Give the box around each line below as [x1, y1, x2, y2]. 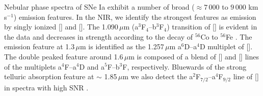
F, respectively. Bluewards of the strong [122, 61, 247, 72]
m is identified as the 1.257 [80, 41, 164, 52]
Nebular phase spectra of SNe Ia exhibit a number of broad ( [4, 2, 195, 12]
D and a [79, 61, 104, 72]
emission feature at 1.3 [4, 41, 75, 52]
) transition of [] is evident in [167, 21, 257, 32]
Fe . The [225, 31, 252, 42]
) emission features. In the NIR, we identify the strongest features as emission [13, 11, 256, 22]
